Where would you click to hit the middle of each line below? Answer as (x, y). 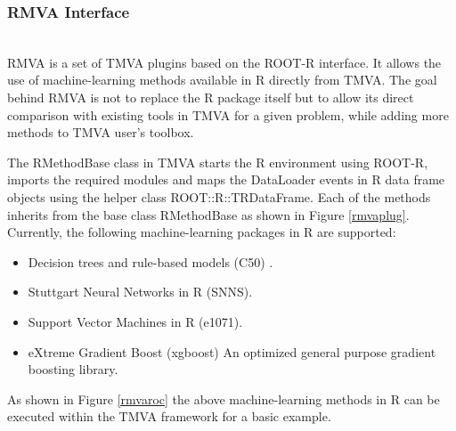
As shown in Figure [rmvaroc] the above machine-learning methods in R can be (224, 398)
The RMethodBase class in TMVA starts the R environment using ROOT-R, (218, 162)
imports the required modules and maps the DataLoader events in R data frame (226, 179)
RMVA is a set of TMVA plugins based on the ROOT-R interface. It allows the (224, 62)
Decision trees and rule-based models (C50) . (151, 261)
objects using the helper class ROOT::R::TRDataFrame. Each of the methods (219, 196)
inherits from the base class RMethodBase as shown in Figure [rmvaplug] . (208, 214)
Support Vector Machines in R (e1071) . (135, 321)
